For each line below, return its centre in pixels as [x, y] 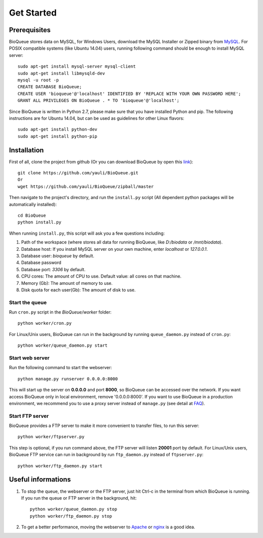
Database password [41, 262]
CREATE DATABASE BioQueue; [50, 87]
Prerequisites [30, 30]
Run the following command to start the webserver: [60, 368]
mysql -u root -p [38, 80]
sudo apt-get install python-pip [57, 136]
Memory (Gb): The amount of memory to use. [67, 283]
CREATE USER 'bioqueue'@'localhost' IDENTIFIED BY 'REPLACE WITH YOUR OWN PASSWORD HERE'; [129, 93]
